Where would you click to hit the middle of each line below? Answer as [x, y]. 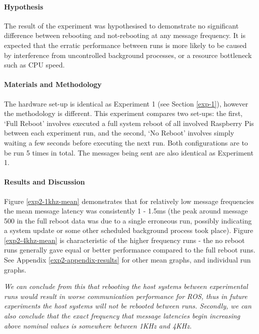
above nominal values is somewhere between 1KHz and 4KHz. [98, 325]
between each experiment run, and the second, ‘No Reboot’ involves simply [119, 133]
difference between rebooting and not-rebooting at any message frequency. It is [125, 35]
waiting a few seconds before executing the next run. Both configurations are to [126, 142]
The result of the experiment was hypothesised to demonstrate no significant [121, 25]
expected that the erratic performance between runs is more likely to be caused [125, 45]
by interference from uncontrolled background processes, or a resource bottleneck [128, 55]
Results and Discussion [44, 182]
